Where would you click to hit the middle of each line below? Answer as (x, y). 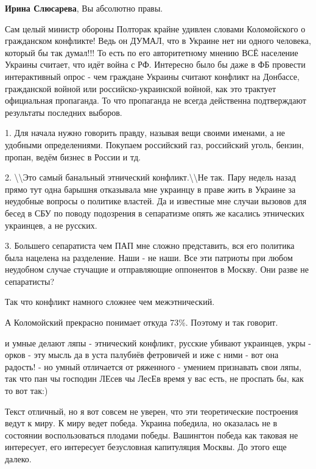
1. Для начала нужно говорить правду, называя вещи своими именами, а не (145, 133)
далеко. (18, 459)
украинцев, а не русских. (51, 225)
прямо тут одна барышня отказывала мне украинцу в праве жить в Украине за (150, 189)
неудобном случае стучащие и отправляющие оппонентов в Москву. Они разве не (157, 269)
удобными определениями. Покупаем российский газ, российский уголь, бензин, (154, 144)
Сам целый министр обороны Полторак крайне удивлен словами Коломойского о (155, 28)
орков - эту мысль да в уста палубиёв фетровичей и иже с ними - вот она (142, 355)
